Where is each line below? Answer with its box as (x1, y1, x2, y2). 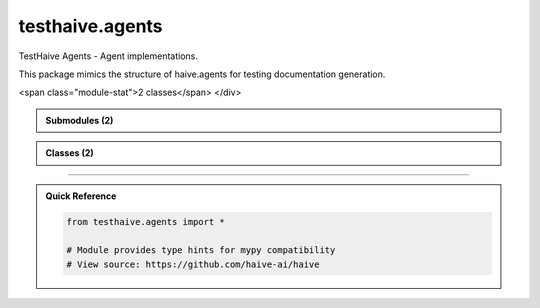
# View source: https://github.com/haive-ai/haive (66, 258, 320, 270)
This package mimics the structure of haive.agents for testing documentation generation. (18, 68, 386, 80)
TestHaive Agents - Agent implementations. (18, 50, 199, 62)
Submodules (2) (45, 114, 114, 126)
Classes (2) (45, 147, 94, 159)
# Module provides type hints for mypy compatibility (66, 245, 336, 256)
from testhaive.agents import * (66, 216, 225, 228)
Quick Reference (45, 190, 117, 202)
